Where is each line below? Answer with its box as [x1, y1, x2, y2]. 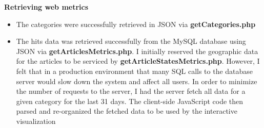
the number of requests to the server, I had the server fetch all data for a [16, 86, 246, 96]
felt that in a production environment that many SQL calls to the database [16, 65, 253, 76]
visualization [16, 115, 56, 126]
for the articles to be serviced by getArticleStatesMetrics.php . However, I [16, 56, 260, 66]
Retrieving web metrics [4, 2, 89, 12]
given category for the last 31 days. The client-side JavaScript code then [16, 95, 243, 106]
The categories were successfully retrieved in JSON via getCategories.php [16, 18, 256, 29]
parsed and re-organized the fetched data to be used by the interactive [16, 106, 237, 116]
